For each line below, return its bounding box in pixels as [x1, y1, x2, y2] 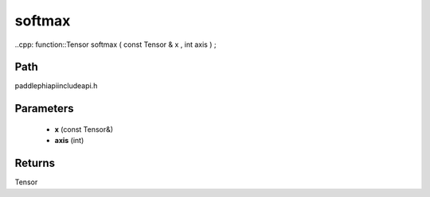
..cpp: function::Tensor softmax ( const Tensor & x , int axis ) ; [14, 40, 217, 49]
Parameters [14, 102, 74, 115]
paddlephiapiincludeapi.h [14, 81, 98, 91]
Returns [14, 156, 56, 170]
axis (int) [54, 136, 84, 145]
